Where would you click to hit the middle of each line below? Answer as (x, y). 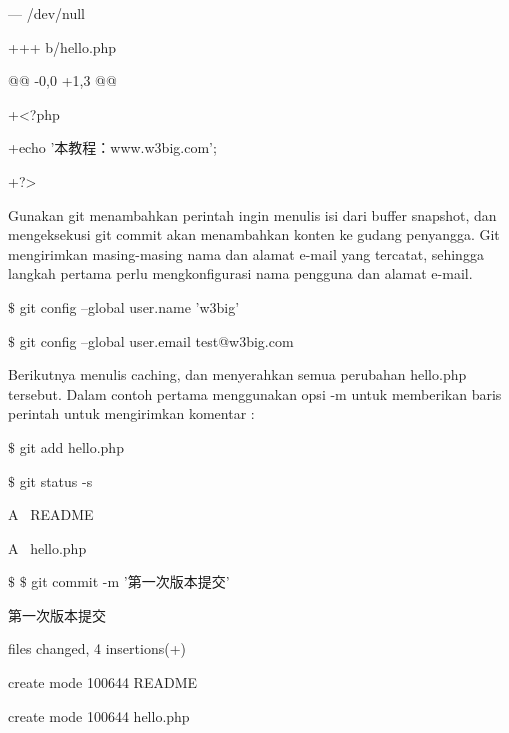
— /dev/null (47, 13)
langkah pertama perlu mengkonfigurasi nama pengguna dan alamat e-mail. (240, 273)
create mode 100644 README (103, 682)
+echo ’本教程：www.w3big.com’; (112, 147)
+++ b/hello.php (62, 46)
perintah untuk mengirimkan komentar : (131, 413)
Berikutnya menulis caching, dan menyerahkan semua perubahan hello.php (237, 374)
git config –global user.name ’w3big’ (129, 306)
